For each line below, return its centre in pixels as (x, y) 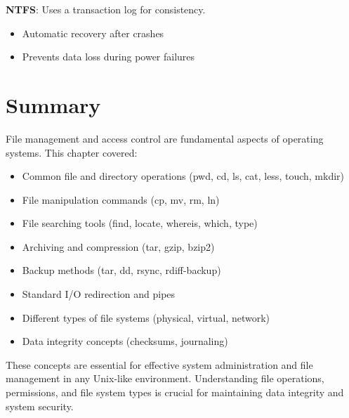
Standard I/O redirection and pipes (99, 294)
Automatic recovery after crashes (93, 33)
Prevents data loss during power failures (108, 57)
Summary (53, 104)
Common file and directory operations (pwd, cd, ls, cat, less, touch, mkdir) (183, 176)
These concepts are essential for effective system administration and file (159, 364)
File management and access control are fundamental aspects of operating (165, 138)
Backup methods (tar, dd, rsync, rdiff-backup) (121, 270)
